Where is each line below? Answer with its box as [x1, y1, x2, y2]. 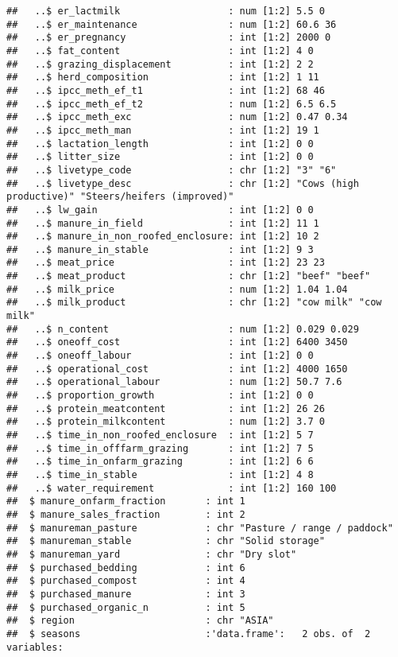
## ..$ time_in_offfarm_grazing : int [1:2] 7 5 [6, 442, 314, 454]
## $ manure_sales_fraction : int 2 [6, 508, 245, 520]
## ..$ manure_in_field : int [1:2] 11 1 [6, 217, 319, 229]
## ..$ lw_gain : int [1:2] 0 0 [6, 204, 314, 216]
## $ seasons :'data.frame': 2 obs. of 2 [6, 628, 371, 640]
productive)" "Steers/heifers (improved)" [6, 191, 234, 203]
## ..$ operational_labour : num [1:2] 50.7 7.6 [6, 376, 342, 388]
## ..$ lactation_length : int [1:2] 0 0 [6, 138, 314, 150]
